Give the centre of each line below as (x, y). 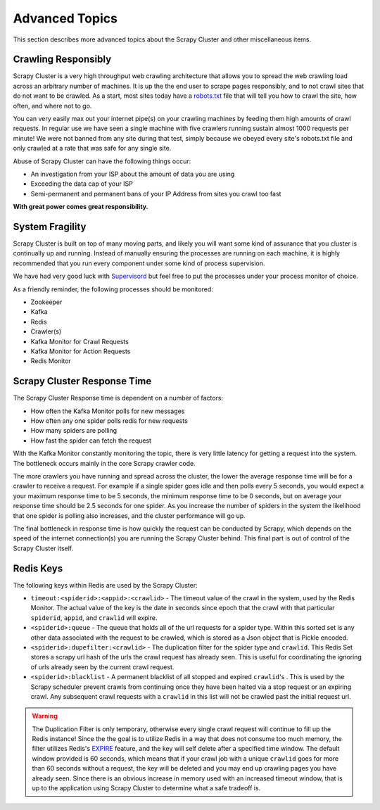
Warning (45, 716)
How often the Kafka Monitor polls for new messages (108, 411)
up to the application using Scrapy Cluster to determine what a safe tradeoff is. (146, 788)
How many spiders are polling (74, 431)
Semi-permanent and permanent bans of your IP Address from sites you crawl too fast (156, 194)
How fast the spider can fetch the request (91, 441)
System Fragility (50, 226)
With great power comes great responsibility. (81, 207)
